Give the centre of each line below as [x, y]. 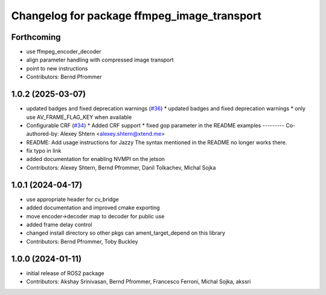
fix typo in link [44, 151]
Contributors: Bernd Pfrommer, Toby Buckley [82, 241]
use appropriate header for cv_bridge [72, 199]
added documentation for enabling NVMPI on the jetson [96, 159]
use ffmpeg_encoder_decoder [64, 52]
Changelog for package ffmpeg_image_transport [136, 16]
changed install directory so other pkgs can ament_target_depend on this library [126, 233]
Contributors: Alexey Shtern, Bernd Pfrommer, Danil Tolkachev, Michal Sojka [121, 167]
